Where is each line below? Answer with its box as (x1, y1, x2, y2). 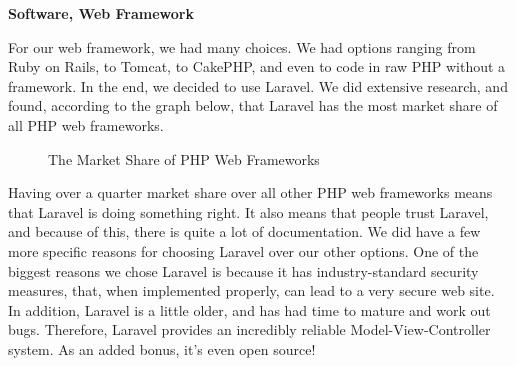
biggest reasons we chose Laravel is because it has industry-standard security (8, 260, 479, 281)
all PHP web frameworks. (8, 114, 164, 135)
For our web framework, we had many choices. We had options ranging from (8, 36, 476, 57)
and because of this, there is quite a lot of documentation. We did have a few (8, 221, 481, 242)
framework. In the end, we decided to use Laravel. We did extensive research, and (8, 75, 508, 96)
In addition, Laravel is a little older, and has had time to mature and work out (8, 299, 491, 320)
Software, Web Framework (8, 3, 194, 23)
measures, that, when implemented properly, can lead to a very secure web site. (8, 280, 495, 301)
